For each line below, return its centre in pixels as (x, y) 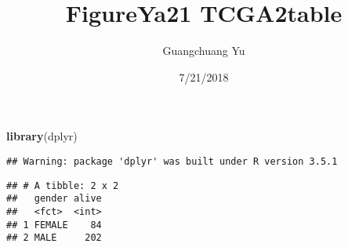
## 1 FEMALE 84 (54, 225)
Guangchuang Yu (204, 51)
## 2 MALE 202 (54, 238)
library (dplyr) (42, 136)
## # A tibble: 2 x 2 (63, 185)
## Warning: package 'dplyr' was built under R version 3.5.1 (172, 161)
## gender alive (54, 199)
